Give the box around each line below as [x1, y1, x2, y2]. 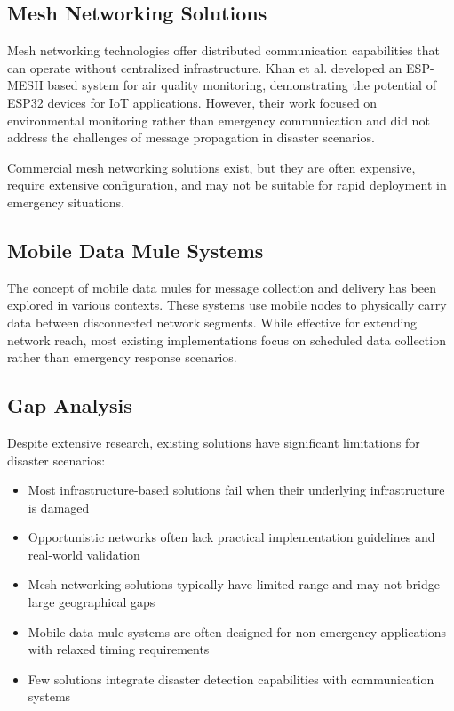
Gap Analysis [7, 392, 132, 419]
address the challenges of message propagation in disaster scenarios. [7, 128, 375, 147]
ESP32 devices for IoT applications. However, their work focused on [7, 93, 378, 111]
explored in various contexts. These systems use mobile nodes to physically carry [7, 295, 447, 314]
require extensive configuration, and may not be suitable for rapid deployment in [7, 175, 447, 194]
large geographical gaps [28, 593, 155, 611]
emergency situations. [7, 192, 125, 211]
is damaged [28, 497, 90, 516]
